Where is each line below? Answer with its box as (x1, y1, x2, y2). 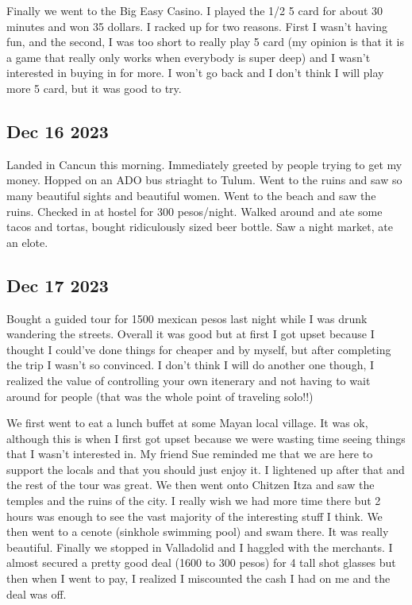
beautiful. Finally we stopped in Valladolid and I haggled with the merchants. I (6, 538, 393, 555)
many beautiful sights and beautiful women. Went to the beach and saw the (6, 187, 376, 203)
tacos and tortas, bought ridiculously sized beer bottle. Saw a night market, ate (6, 218, 393, 235)
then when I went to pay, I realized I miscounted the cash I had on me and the (6, 570, 391, 587)
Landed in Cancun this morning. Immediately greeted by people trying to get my (6, 156, 402, 172)
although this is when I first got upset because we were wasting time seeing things (6, 430, 406, 446)
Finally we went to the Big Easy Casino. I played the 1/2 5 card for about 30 (6, 2, 383, 18)
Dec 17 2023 (6, 272, 109, 297)
